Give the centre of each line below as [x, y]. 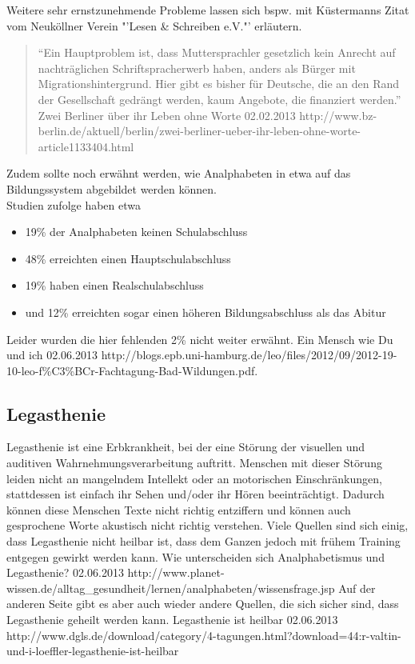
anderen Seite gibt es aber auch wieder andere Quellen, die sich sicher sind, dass [203, 604]
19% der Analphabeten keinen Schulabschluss [136, 232]
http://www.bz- [338, 115]
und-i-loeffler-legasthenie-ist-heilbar [93, 651]
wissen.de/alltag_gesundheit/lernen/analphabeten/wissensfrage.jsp [171, 588]
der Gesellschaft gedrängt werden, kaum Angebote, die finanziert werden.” [219, 99]
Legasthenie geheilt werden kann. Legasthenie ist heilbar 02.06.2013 [172, 620]
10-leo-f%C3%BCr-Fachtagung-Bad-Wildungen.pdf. [132, 370]
